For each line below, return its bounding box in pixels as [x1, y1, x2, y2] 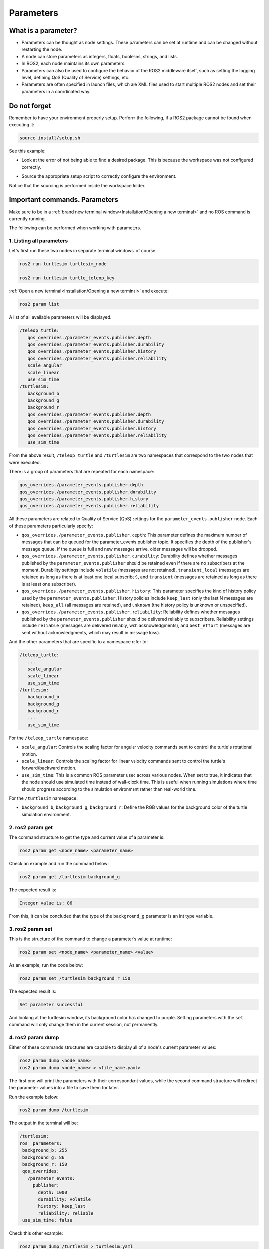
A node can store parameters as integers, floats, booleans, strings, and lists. [21, 53, 178, 59]
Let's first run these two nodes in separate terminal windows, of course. [9, 248, 157, 254]
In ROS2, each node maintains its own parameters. [21, 60, 126, 67]
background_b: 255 [22, 1147, 67, 1153]
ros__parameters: [19, 1140, 62, 1146]
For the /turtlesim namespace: [9, 795, 78, 801]
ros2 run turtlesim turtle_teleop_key [19, 275, 115, 281]
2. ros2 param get [9, 824, 53, 831]
